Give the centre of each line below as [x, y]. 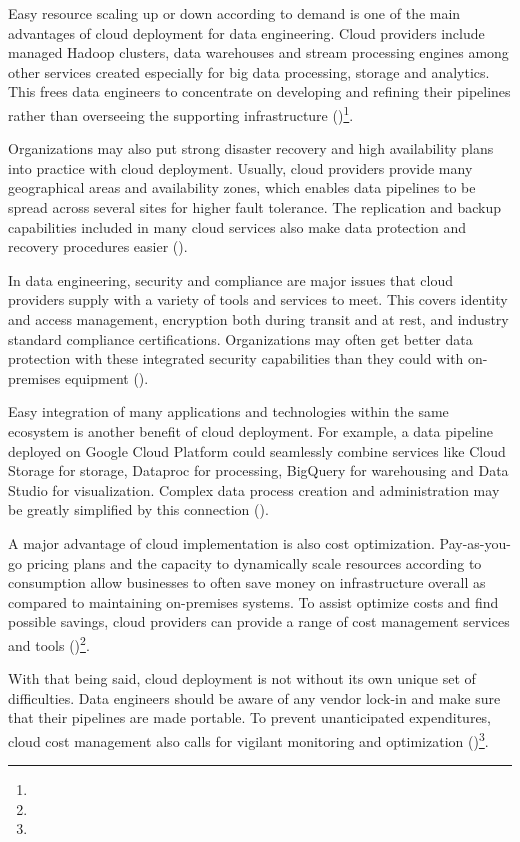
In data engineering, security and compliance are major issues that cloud [230, 279]
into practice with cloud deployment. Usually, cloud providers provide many [240, 167]
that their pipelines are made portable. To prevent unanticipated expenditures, [250, 717]
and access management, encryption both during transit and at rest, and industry [258, 318]
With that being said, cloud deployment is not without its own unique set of [242, 678]
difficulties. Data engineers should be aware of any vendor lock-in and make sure [254, 697]
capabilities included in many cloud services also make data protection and [237, 226]
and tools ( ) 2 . [49, 643]
